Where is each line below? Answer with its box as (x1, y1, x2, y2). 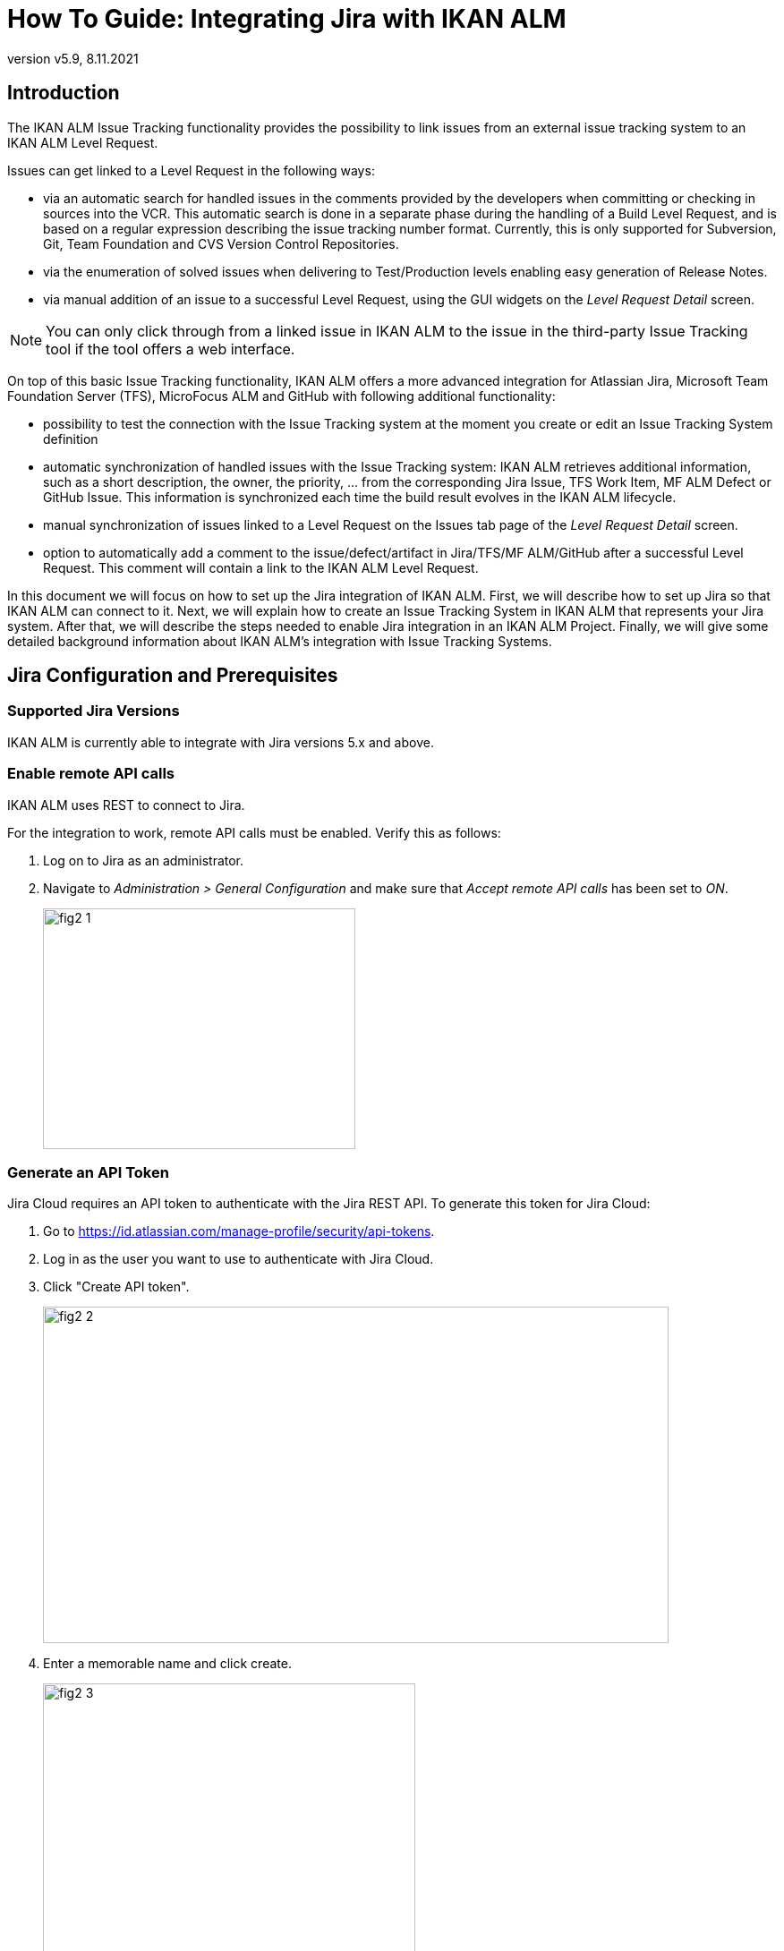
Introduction (7, 81, 120, 105)
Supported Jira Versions (7, 702, 180, 720)
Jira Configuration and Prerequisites (7, 664, 338, 687)
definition (43, 430, 98, 447)
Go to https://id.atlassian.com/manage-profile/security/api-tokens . (43, 1223, 435, 1240)
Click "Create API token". (43, 1279, 190, 1295)
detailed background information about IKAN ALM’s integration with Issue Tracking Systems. (7, 633, 552, 649)
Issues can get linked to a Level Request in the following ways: (7, 162, 375, 178)
